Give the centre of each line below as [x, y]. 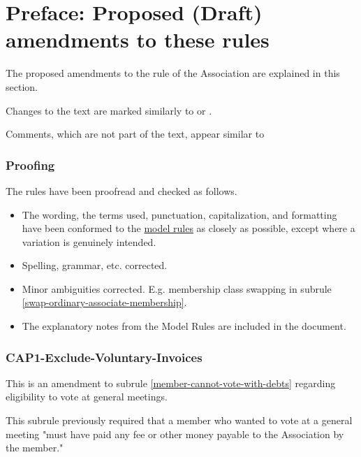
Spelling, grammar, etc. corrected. [95, 265]
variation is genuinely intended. [89, 241]
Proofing [30, 165]
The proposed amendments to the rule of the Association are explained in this [173, 73]
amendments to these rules [138, 39]
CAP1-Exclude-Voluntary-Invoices [104, 357]
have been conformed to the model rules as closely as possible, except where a [189, 228]
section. [22, 86]
